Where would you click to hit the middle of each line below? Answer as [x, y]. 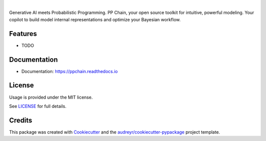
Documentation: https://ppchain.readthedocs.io [70, 71]
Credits [21, 120]
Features [23, 34]
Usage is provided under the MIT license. [51, 97]
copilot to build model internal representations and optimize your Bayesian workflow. [95, 19]
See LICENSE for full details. [38, 106]
